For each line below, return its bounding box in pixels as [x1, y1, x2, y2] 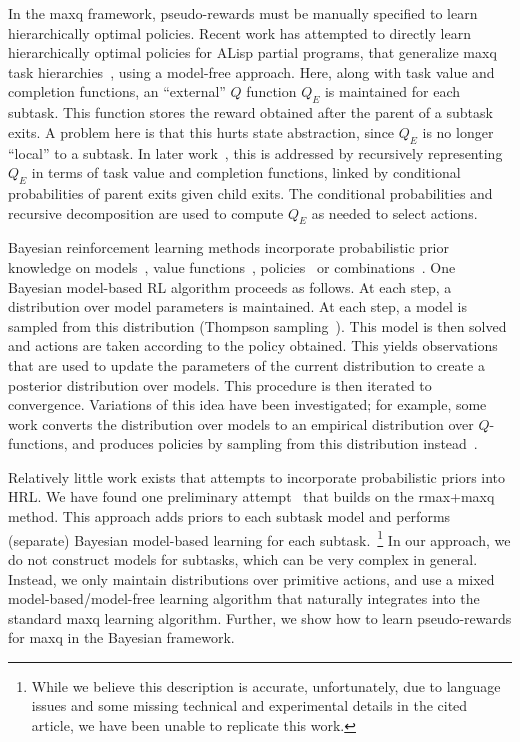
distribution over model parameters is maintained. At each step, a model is [8, 296, 468, 317]
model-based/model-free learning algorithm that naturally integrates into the [8, 588, 480, 609]
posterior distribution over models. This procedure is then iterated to [8, 374, 432, 395]
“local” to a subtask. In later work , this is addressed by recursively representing [8, 142, 503, 163]
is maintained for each [324, 81, 460, 102]
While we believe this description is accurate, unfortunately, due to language [31, 675, 501, 696]
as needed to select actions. [311, 202, 478, 223]
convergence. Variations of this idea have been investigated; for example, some [8, 394, 487, 415]
